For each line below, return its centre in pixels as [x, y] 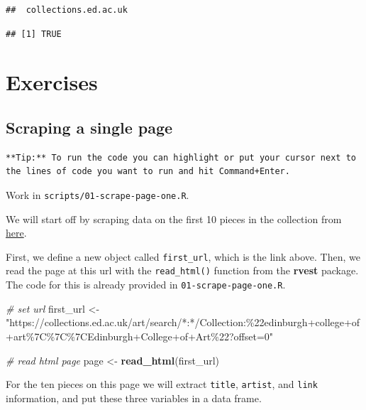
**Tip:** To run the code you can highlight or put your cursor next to [181, 157]
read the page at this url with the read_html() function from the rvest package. [182, 270]
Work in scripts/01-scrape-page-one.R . [98, 194]
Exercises [52, 82]
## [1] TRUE [34, 34]
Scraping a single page [89, 127]
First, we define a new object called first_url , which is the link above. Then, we [183, 256]
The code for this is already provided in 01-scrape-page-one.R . [146, 285]
